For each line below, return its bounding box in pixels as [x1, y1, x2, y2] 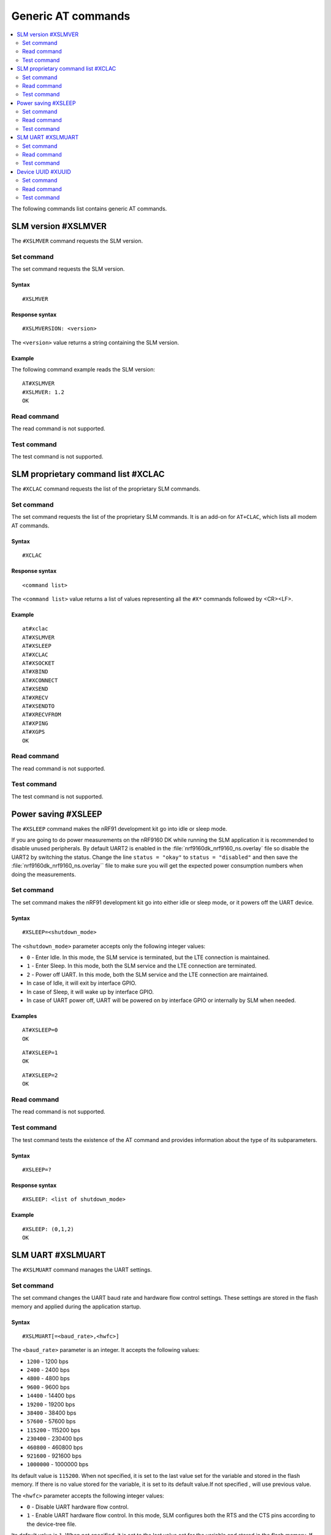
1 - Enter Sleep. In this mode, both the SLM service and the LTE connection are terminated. [26, 962, 257, 970]
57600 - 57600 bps [26, 1418, 76, 1425]
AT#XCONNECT [22, 677, 58, 684]
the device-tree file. [26, 1520, 77, 1528]
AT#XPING [22, 720, 48, 727]
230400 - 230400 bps [26, 1435, 83, 1442]
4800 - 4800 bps [26, 1375, 70, 1382]
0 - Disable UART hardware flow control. [26, 1503, 129, 1510]
